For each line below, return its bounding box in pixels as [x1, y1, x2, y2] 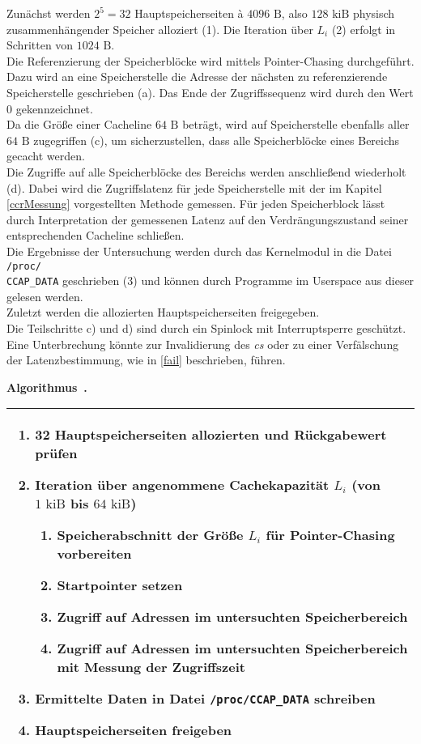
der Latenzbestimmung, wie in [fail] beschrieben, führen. [6, 351, 286, 368]
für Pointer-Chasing [266, 525, 395, 545]
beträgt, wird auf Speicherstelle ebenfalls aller [182, 116, 410, 133]
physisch [352, 5, 395, 21]
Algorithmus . [6, 378, 87, 395]
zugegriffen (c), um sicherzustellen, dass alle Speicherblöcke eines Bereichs [33, 131, 400, 148]
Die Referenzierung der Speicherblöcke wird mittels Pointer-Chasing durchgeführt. [6, 52, 415, 69]
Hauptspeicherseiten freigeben [35, 721, 232, 740]
